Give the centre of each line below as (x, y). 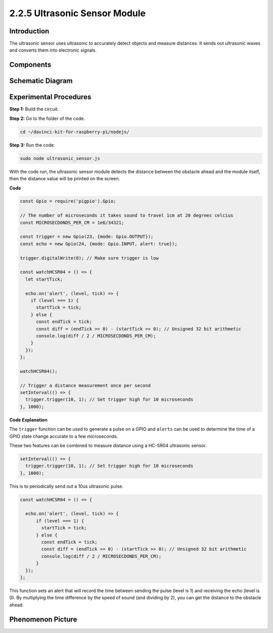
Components (30, 65)
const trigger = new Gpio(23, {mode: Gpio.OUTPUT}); (87, 237)
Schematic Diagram (41, 81)
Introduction (29, 31)
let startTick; (44, 279)
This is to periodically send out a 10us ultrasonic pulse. (66, 486)
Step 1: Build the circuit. (34, 109)
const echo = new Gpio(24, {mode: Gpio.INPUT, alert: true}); (99, 244)
